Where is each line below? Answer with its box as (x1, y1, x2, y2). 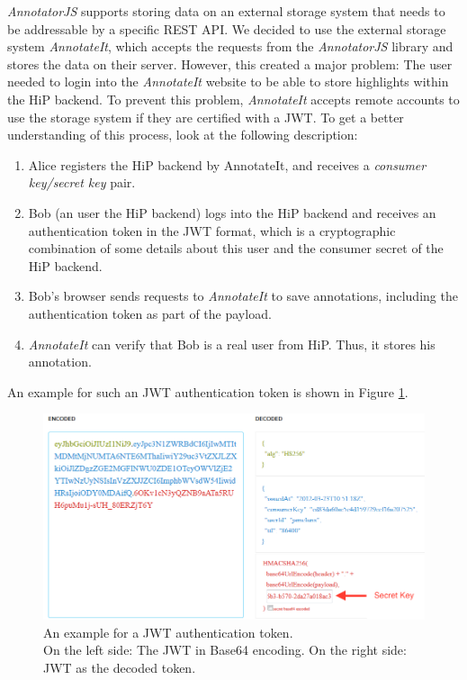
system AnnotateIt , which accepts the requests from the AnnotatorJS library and (7, 37, 454, 56)
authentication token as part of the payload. (28, 304, 272, 322)
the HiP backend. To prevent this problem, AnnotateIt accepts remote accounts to (7, 89, 460, 108)
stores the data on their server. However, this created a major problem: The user (7, 54, 453, 73)
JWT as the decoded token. (43, 657, 196, 676)
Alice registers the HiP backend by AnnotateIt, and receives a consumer (28, 155, 427, 174)
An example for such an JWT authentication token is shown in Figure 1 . (7, 382, 409, 401)
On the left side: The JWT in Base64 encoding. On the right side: (43, 640, 407, 659)
